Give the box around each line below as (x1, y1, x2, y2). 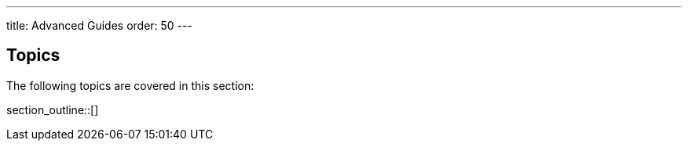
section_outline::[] (6, 102, 99, 117)
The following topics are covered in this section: (6, 78, 254, 92)
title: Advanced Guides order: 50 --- (6, 19, 192, 32)
